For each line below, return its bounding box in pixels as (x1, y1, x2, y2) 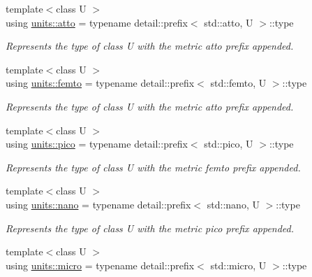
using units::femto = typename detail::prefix (6, 76, 195, 90)
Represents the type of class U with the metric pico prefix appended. (6, 220, 295, 235)
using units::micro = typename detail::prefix (6, 257, 195, 272)
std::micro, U (210, 257, 267, 272)
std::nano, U (207, 197, 260, 211)
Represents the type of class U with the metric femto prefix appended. (6, 159, 301, 174)
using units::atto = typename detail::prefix (6, 15, 188, 29)
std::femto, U (210, 76, 267, 90)
